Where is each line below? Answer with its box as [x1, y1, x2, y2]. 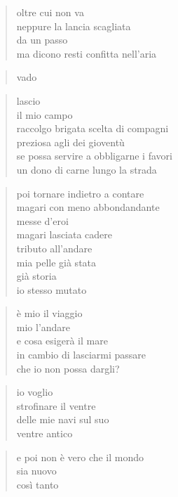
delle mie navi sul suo [16, 412, 109, 427]
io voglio [16, 385, 53, 399]
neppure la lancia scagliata [16, 18, 131, 33]
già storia [16, 269, 57, 283]
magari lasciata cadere [16, 227, 113, 242]
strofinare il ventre [16, 398, 96, 413]
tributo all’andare [16, 240, 93, 255]
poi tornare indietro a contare [16, 186, 144, 200]
